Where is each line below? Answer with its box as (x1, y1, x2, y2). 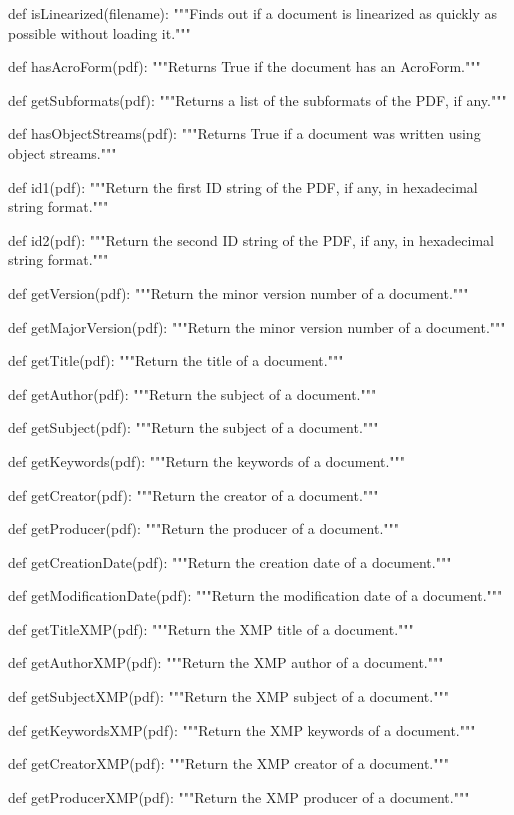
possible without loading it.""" (8, 22, 191, 43)
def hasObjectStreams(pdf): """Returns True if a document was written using (8, 123, 481, 144)
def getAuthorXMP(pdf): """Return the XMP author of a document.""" (8, 652, 444, 673)
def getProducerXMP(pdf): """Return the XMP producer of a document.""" (8, 786, 470, 807)
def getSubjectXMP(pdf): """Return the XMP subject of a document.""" (8, 686, 449, 707)
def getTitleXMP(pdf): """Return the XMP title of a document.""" (8, 618, 414, 639)
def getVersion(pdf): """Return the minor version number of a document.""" (8, 282, 469, 303)
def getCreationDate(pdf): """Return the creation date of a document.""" (8, 551, 452, 572)
